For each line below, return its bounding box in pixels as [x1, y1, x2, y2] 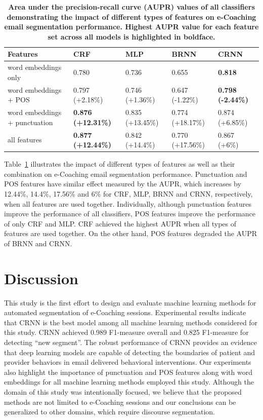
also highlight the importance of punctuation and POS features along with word [4, 366, 252, 377]
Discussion [4, 268, 78, 288]
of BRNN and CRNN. [4, 238, 72, 248]
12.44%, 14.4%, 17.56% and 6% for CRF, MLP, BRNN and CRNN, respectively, [4, 188, 253, 199]
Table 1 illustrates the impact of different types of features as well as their [4, 159, 235, 169]
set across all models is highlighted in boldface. [48, 31, 215, 42]
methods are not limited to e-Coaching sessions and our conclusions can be [4, 396, 236, 407]
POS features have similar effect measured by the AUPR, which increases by [4, 178, 241, 189]
